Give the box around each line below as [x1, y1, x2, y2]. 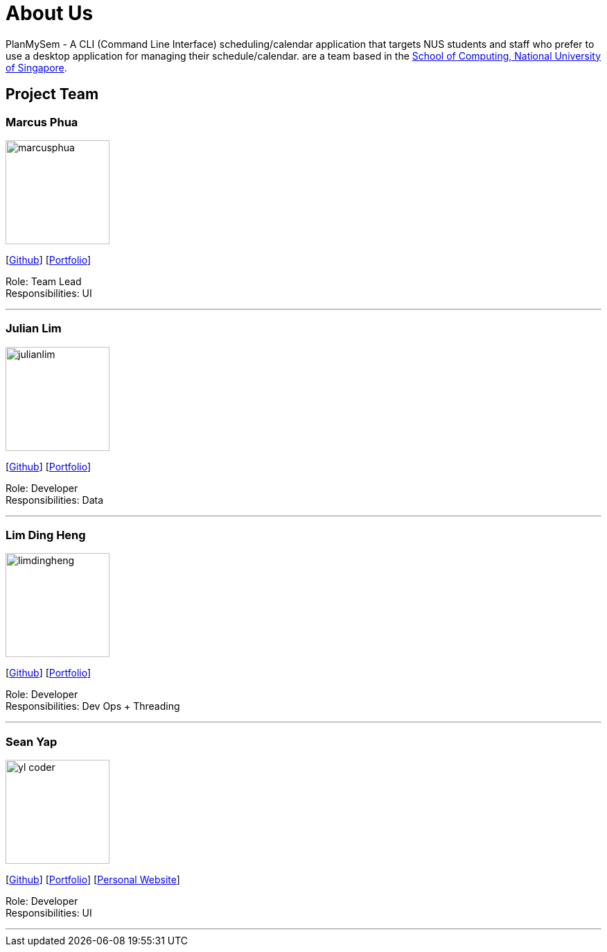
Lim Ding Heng [6, 528, 86, 543]
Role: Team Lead [6, 275, 82, 287]
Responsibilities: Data [6, 493, 104, 506]
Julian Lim [6, 321, 62, 336]
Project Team [6, 85, 99, 103]
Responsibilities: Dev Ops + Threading [6, 700, 180, 713]
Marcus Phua [6, 114, 78, 129]
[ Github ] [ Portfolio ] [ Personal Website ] [6, 874, 180, 886]
